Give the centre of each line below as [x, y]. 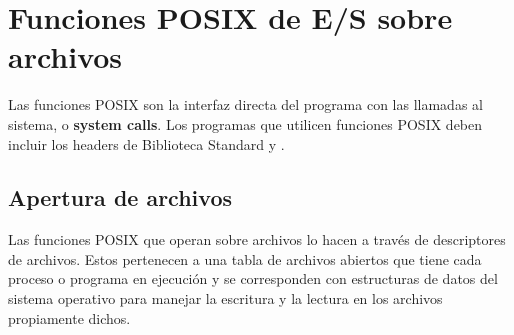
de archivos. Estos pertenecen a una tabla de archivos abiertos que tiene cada [245, 258]
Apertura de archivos [120, 197]
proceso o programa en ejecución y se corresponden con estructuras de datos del [253, 278]
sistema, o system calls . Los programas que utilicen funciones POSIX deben [245, 123]
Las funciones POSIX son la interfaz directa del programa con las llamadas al [245, 104]
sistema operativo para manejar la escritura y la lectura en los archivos [225, 298]
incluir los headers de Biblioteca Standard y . [146, 143]
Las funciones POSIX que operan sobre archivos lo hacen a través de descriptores [257, 239]
